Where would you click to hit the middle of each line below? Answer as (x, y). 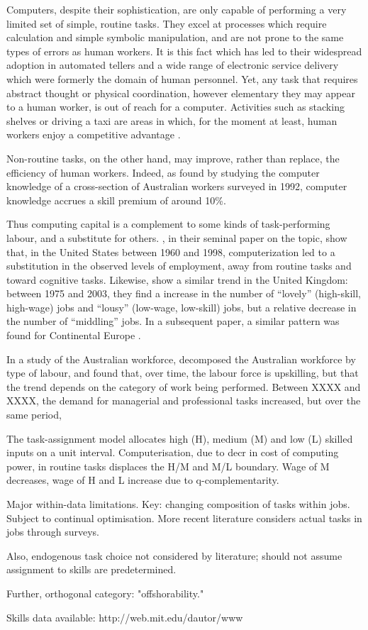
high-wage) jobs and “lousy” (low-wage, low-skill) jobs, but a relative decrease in (182, 307)
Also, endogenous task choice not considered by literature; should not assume (174, 555)
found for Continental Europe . (74, 335)
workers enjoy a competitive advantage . (94, 134)
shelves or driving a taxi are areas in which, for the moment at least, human (172, 120)
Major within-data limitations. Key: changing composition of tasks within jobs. (178, 504)
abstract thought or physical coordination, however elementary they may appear (181, 93)
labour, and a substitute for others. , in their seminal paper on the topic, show (177, 237)
